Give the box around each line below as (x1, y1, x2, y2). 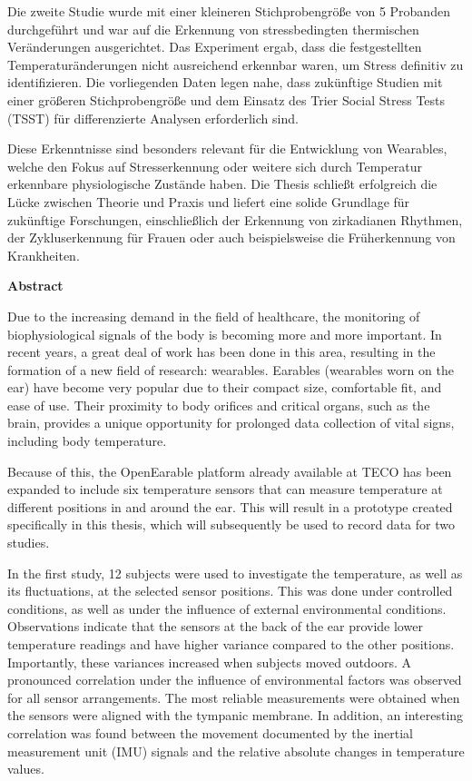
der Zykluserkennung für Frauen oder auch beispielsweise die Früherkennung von (7, 228, 456, 247)
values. (7, 759, 44, 778)
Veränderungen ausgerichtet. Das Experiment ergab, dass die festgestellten (7, 37, 422, 56)
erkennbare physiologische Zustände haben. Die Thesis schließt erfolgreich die (7, 174, 438, 193)
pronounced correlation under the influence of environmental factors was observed (7, 670, 462, 689)
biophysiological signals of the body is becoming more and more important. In (7, 324, 442, 343)
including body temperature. (7, 431, 167, 450)
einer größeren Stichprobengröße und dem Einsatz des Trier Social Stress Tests (7, 90, 446, 109)
